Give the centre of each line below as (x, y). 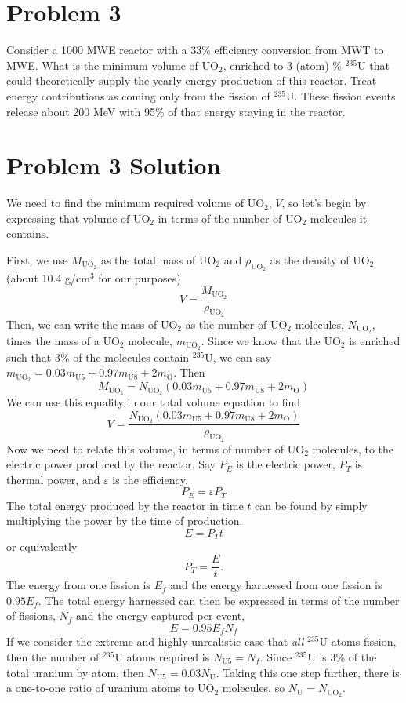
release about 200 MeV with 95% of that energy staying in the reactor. (176, 111)
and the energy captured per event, (161, 616)
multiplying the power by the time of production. (125, 521)
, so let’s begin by (324, 203)
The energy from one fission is (78, 585)
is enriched (375, 340)
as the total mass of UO (158, 260)
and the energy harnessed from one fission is (276, 585)
